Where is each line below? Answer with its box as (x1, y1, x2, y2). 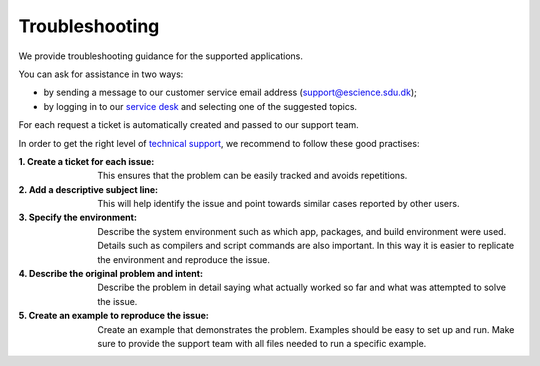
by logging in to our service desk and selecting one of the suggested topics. (43, 100, 358, 112)
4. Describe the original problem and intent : (18, 268, 204, 280)
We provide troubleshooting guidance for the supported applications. (18, 50, 304, 62)
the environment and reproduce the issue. (97, 253, 270, 265)
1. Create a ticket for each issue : (18, 155, 155, 167)
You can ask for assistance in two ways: (18, 68, 184, 80)
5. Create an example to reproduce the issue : (18, 310, 209, 322)
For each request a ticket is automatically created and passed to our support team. (18, 119, 359, 131)
